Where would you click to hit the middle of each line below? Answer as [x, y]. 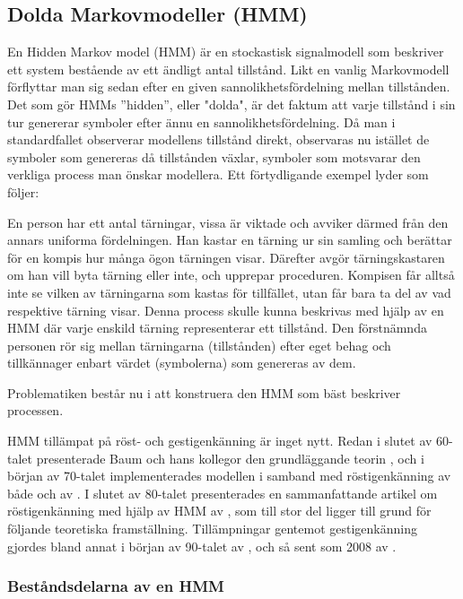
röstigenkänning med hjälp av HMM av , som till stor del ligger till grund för [219, 511]
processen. [35, 410]
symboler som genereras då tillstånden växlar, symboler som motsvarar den [214, 156]
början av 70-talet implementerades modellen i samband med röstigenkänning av [229, 476]
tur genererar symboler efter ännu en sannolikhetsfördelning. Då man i [201, 122]
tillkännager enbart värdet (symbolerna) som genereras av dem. [182, 363]
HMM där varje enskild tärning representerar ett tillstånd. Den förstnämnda [217, 328]
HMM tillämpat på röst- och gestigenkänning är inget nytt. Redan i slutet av [220, 441]
